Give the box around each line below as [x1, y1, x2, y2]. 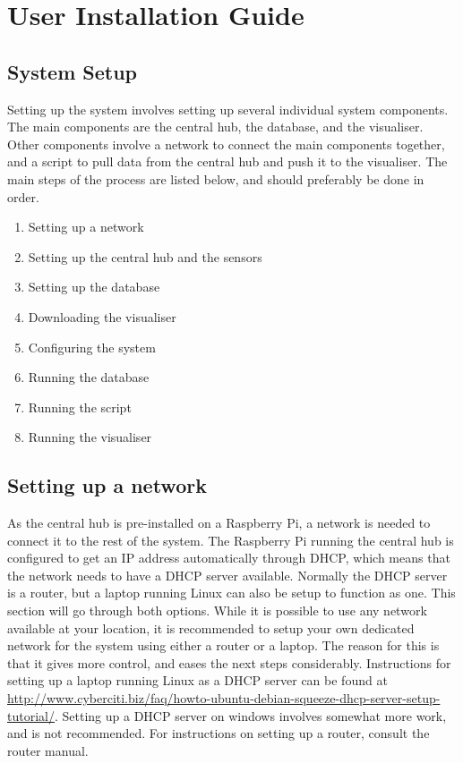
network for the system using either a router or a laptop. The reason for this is [7, 636, 440, 655]
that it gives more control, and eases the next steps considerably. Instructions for [7, 653, 451, 672]
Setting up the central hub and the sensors [28, 247, 262, 266]
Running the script [28, 397, 132, 416]
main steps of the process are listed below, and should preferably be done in [7, 169, 424, 188]
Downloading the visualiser [28, 307, 176, 326]
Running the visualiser [28, 428, 152, 446]
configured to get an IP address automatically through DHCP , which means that [7, 548, 450, 567]
